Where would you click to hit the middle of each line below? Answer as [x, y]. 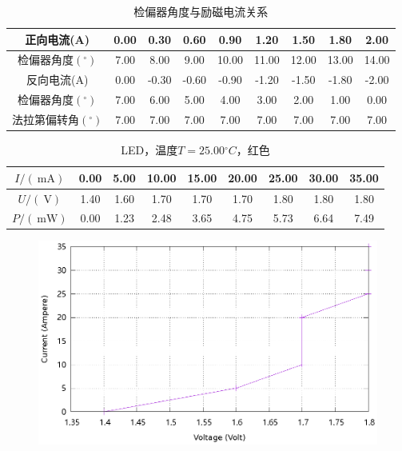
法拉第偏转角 [46, 119]
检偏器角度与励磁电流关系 [201, 11]
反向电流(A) [57, 80]
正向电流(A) [57, 39]
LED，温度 [149, 150]
